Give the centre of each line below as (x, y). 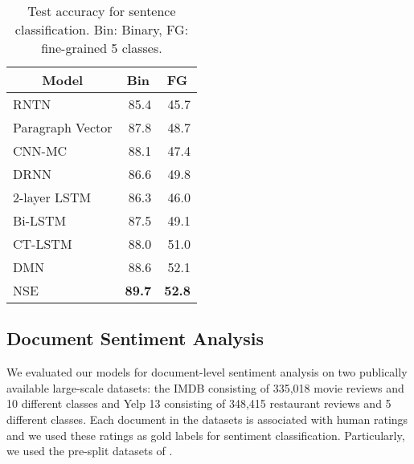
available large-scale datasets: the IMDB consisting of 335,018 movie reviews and (205, 387)
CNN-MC (40, 151)
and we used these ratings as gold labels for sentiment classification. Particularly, (206, 435)
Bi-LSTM (40, 220)
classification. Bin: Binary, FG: (102, 29)
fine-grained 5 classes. (102, 48)
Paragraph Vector (63, 127)
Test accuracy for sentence (102, 11)
